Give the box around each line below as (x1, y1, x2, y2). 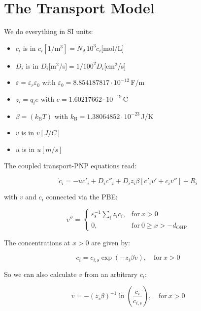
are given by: (91, 237, 130, 247)
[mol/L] (101, 42, 124, 53)
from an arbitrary (84, 269, 138, 279)
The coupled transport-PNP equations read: (4, 160, 137, 171)
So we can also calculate (4, 269, 77, 279)
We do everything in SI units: (4, 26, 93, 37)
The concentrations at (4, 237, 70, 247)
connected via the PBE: (46, 192, 118, 202)
